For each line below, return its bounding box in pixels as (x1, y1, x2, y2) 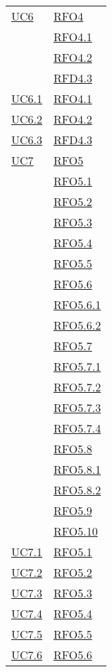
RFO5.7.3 (54, 399, 101, 416)
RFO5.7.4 (54, 420, 101, 436)
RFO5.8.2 (54, 482, 101, 498)
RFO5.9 (54, 502, 92, 519)
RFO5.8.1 (54, 461, 101, 477)
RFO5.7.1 (54, 358, 101, 374)
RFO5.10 (54, 523, 98, 539)
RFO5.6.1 (54, 296, 101, 313)
